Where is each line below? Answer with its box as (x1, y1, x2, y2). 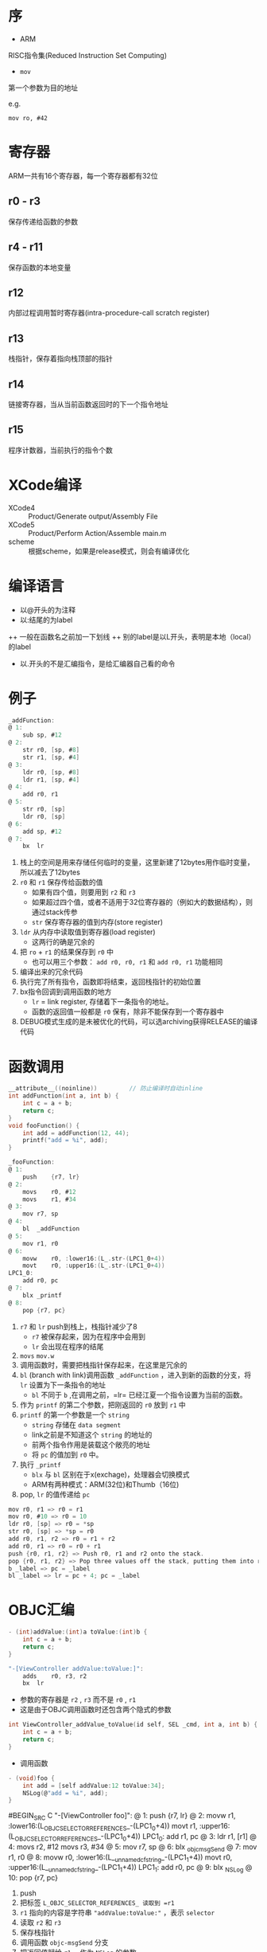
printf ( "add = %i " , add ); (22, 1136, 109, 1144)
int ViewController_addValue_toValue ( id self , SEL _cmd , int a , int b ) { (8, 1721, 258, 1729)
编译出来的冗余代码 (19, 967, 83, 976)
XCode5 (8, 519, 35, 530)
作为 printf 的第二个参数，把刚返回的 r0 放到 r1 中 (19, 1399, 187, 1410)
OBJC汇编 (8, 1602, 75, 1619)
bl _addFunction (22, 1225, 80, 1233)
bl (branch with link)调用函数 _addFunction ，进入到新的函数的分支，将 (19, 1370, 252, 1379)
